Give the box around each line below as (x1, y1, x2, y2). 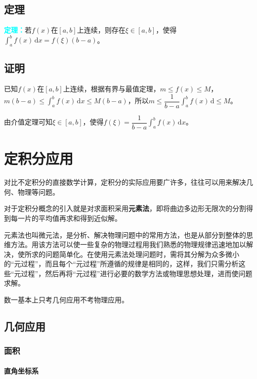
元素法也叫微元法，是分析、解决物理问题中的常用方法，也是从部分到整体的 (4, 229, 246, 240)
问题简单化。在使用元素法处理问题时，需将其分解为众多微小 (45, 249, 239, 259)
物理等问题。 (17, 186, 59, 197)
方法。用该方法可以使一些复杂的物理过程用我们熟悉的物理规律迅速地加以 (10, 239, 246, 250)
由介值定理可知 (4, 117, 52, 127)
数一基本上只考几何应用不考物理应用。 (4, 295, 128, 305)
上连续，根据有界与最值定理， (63, 84, 160, 94)
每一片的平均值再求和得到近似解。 (10, 212, 122, 223)
